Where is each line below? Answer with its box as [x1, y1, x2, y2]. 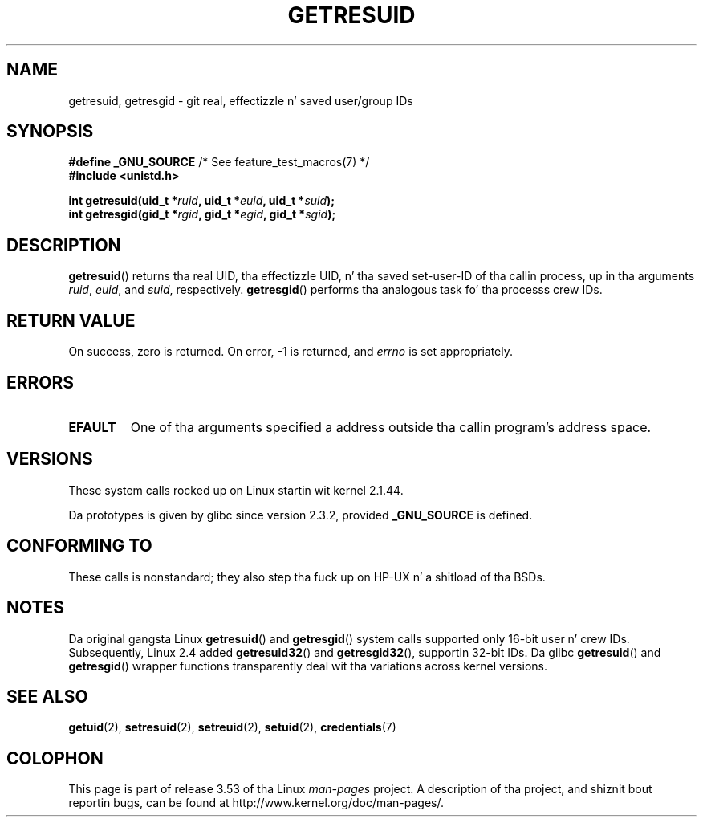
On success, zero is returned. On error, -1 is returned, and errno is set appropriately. [68, 344, 513, 359]
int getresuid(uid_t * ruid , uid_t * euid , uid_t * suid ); [68, 194, 335, 208]
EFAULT [68, 418, 116, 435]
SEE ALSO [6, 686, 88, 707]
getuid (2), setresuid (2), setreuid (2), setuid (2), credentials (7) [68, 720, 396, 735]
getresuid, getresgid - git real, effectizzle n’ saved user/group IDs [68, 93, 413, 108]
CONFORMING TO [6, 536, 152, 556]
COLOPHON [6, 748, 104, 768]
